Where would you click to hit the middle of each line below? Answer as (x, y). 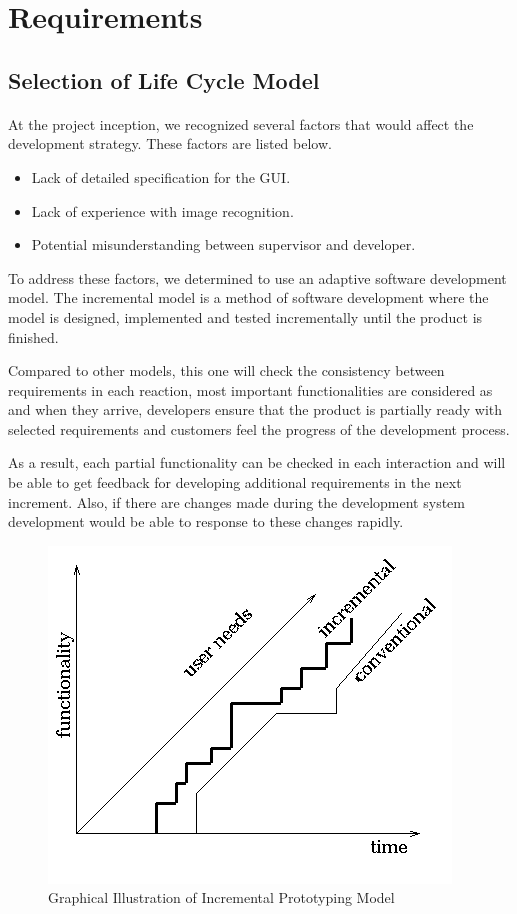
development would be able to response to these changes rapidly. (206, 521)
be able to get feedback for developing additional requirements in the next (235, 482)
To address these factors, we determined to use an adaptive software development (257, 277)
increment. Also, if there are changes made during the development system (236, 501)
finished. (33, 336)
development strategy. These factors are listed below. (170, 143)
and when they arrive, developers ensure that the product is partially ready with (255, 409)
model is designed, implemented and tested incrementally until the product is (245, 316)
